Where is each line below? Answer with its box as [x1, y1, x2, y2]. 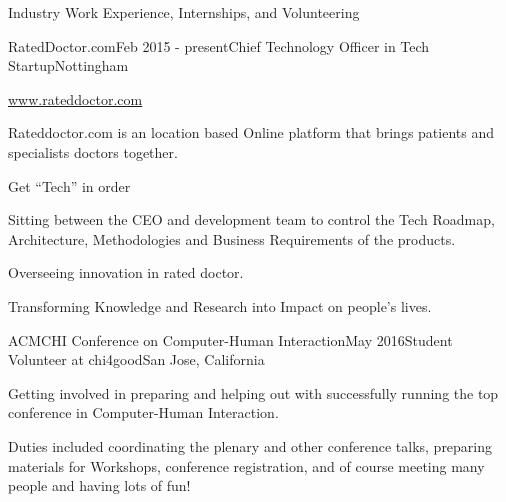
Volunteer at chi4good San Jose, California [8, 349, 265, 370]
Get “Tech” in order [8, 175, 131, 196]
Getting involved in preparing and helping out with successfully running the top [8, 382, 499, 403]
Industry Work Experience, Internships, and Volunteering [8, 2, 360, 22]
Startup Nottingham [8, 55, 129, 76]
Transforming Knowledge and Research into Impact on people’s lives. [8, 295, 432, 316]
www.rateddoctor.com [8, 88, 143, 109]
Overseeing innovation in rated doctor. [8, 262, 244, 283]
